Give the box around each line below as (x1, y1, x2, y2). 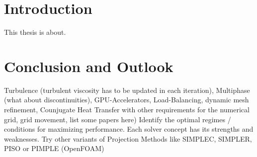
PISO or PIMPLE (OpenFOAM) (4, 143, 104, 154)
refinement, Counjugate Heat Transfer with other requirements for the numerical (4, 104, 250, 115)
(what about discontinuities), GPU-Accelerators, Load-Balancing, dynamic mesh (4, 94, 249, 105)
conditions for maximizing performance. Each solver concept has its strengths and (4, 124, 254, 134)
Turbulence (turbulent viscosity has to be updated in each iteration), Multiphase (4, 84, 250, 95)
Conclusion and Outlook (4, 56, 173, 76)
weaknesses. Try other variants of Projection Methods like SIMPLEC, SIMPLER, (4, 133, 252, 144)
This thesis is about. (4, 27, 66, 37)
